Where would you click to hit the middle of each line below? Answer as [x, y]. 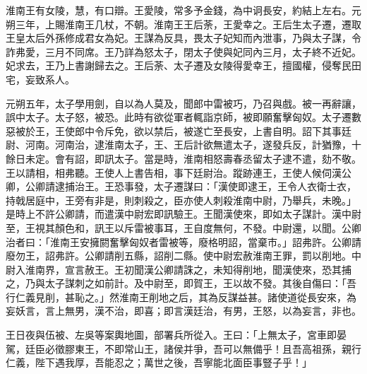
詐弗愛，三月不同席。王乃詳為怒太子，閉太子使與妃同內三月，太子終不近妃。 [183, 51]
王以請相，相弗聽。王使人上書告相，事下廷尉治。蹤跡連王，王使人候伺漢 [174, 172]
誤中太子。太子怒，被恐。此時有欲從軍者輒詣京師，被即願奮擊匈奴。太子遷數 [183, 117]
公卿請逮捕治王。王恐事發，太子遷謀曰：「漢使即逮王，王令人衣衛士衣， [191, 186]
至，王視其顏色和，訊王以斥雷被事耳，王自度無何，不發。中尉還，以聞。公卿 [183, 227]
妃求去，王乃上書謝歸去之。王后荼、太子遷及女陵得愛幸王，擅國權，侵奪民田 [183, 65]
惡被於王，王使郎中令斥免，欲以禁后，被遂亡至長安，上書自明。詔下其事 [174, 130]
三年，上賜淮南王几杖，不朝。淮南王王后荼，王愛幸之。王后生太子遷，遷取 [188, 24]
